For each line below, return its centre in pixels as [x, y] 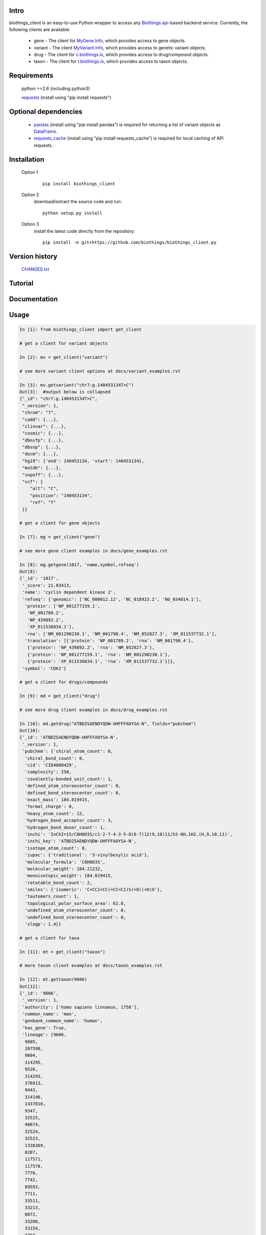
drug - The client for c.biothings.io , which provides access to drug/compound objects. [121, 55]
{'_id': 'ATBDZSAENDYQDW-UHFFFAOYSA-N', [69, 738]
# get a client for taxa [50, 938]
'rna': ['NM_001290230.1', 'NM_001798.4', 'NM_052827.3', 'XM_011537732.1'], [121, 634]
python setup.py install [72, 213]
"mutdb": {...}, [42, 468]
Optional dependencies [46, 112]
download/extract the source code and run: [78, 202]
